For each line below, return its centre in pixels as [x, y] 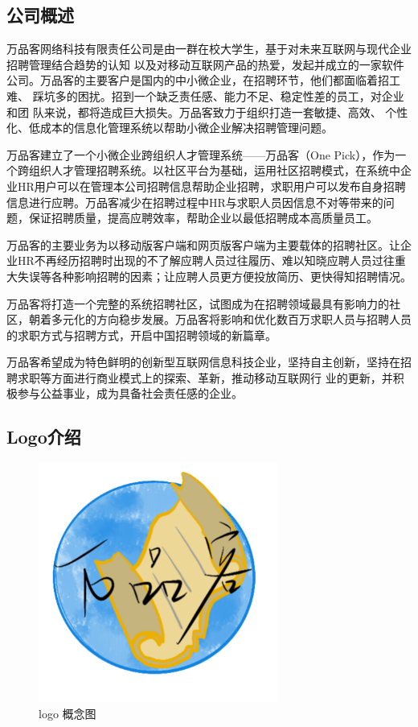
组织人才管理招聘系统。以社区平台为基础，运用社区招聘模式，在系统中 [214, 170]
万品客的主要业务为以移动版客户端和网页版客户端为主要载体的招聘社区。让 [203, 244]
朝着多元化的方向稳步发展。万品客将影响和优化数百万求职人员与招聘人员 [220, 319]
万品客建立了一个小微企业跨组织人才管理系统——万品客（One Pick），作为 [201, 154]
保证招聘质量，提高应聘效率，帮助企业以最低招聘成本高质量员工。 [203, 218]
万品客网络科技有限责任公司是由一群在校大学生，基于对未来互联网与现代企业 [209, 49]
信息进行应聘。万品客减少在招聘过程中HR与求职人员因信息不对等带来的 [195, 202]
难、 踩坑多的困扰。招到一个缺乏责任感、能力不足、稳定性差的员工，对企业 [205, 95]
